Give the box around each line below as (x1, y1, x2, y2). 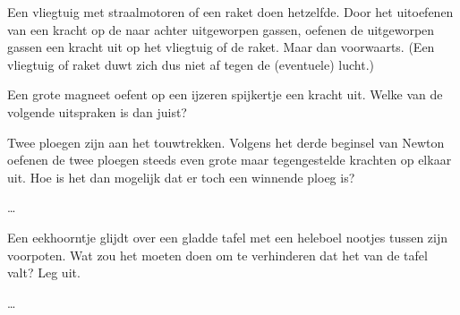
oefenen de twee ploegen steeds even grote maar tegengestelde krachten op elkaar (7, 150, 452, 169)
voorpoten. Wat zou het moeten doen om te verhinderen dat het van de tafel (7, 245, 428, 264)
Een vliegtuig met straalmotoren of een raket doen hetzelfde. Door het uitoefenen (7, 3, 454, 21)
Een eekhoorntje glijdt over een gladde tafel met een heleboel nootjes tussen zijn (7, 227, 448, 246)
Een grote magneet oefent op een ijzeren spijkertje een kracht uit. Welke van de (7, 85, 443, 104)
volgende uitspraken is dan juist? (7, 102, 187, 121)
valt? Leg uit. (7, 263, 81, 282)
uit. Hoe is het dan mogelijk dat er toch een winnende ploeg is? (7, 167, 355, 186)
